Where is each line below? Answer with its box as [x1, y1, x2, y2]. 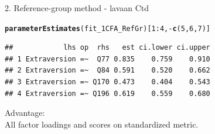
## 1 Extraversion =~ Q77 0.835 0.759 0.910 [5, 54, 210, 63]
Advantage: [5, 106, 45, 119]
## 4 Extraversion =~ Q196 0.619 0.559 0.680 [5, 89, 210, 98]
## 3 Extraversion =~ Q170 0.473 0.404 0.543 [5, 78, 210, 87]
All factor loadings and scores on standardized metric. [5, 118, 199, 130]
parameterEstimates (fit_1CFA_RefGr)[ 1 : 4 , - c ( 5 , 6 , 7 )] [5, 24, 210, 33]
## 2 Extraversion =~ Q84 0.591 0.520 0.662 [5, 66, 210, 75]
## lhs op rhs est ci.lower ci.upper [5, 43, 210, 52]
